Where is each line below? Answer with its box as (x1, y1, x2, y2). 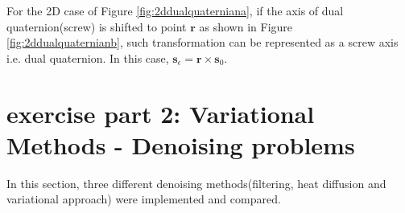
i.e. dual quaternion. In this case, (6, 49, 169, 66)
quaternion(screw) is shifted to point (6, 18, 187, 35)
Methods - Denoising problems (6, 128, 355, 161)
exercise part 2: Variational (6, 96, 315, 129)
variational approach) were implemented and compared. (6, 190, 281, 207)
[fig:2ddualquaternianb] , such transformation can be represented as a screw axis (6, 34, 399, 51)
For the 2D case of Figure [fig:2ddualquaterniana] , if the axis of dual (6, 2, 344, 18)
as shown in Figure (199, 18, 293, 35)
